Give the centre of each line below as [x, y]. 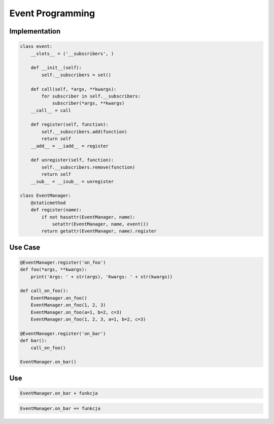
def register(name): [56, 210]
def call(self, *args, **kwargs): [74, 89]
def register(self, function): [70, 125]
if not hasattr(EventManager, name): [88, 217]
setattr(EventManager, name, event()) [100, 224]
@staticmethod [48, 203]
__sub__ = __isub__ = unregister [72, 181]
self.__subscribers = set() [76, 75]
